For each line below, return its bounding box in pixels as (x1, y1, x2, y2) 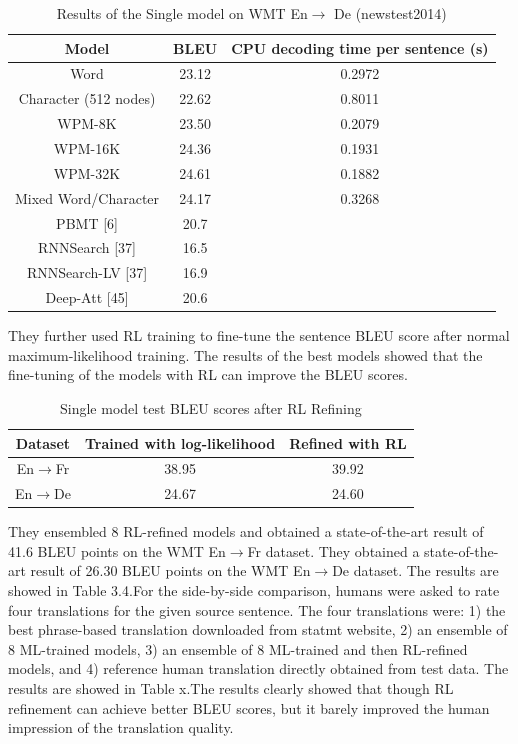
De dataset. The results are (332, 560, 499, 581)
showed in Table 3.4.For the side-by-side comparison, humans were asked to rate (8, 580, 500, 601)
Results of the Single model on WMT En (56, 3, 308, 23)
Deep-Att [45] (45, 287, 129, 308)
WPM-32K (53, 162, 121, 183)
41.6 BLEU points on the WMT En (8, 540, 226, 561)
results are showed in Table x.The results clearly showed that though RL (8, 678, 454, 699)
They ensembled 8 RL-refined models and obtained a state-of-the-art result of (8, 521, 484, 542)
